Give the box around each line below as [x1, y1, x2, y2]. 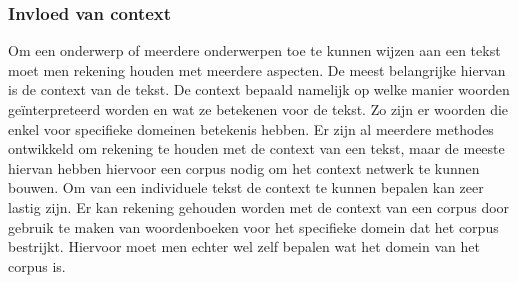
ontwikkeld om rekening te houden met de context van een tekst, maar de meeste [8, 138, 505, 159]
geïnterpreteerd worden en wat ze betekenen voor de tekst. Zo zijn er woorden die [8, 99, 509, 119]
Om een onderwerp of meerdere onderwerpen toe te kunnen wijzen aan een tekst [8, 40, 501, 61]
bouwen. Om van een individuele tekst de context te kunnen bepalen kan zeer [8, 177, 484, 198]
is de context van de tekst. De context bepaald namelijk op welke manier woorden [8, 79, 510, 100]
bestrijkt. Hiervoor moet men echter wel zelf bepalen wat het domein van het [8, 236, 480, 257]
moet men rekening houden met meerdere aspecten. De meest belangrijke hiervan [8, 59, 506, 80]
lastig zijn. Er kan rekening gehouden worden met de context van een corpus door [8, 196, 510, 217]
